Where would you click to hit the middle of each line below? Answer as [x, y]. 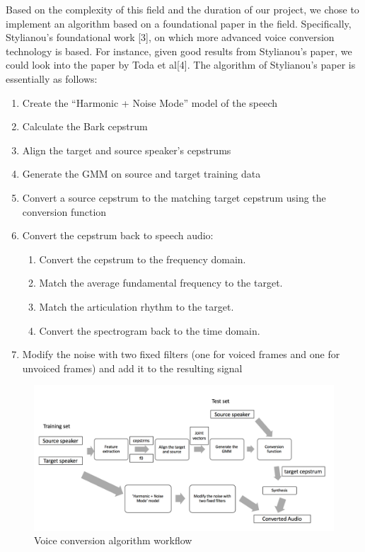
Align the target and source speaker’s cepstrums [127, 150]
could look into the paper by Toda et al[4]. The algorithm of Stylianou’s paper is [181, 65]
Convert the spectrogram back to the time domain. [150, 330]
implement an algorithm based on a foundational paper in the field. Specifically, [179, 23]
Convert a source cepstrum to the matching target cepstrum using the [174, 197]
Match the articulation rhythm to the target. [137, 306]
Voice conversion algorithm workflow [113, 540]
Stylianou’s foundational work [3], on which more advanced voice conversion [170, 37]
